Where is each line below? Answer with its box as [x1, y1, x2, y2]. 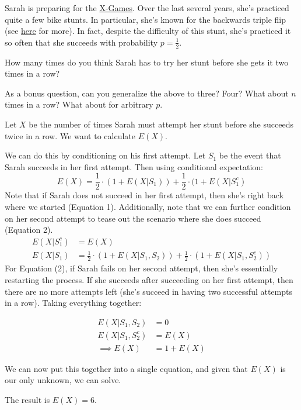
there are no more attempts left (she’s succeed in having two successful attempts [5, 285, 292, 297]
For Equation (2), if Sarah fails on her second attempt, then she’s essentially [5, 262, 278, 274]
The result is [5, 394, 50, 406]
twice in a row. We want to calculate [5, 129, 135, 142]
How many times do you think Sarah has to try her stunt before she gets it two [5, 56, 289, 68]
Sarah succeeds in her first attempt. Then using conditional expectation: [5, 160, 264, 173]
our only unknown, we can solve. [5, 374, 121, 386]
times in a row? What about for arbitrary [5, 98, 153, 111]
